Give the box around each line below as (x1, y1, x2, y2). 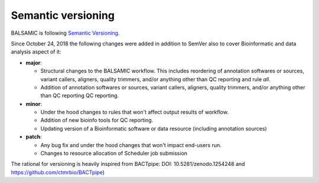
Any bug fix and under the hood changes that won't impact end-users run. (40, 141, 222, 148)
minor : (25, 100, 43, 107)
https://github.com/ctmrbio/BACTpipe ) (11, 168, 105, 176)
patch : (25, 133, 43, 141)
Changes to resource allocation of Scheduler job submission (40, 150, 188, 157)
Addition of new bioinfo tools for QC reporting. (40, 117, 154, 124)
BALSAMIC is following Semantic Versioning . (11, 29, 120, 36)
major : (25, 59, 43, 66)
